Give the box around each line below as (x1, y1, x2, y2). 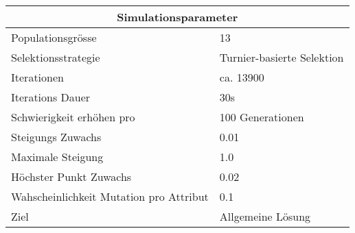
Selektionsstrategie (11, 49, 100, 65)
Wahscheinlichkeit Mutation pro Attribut (11, 188, 209, 204)
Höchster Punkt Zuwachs (11, 169, 132, 184)
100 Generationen (219, 109, 304, 125)
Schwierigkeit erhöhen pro (11, 109, 135, 125)
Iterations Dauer (11, 89, 91, 105)
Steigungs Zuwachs (11, 129, 102, 145)
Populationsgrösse (11, 29, 97, 45)
